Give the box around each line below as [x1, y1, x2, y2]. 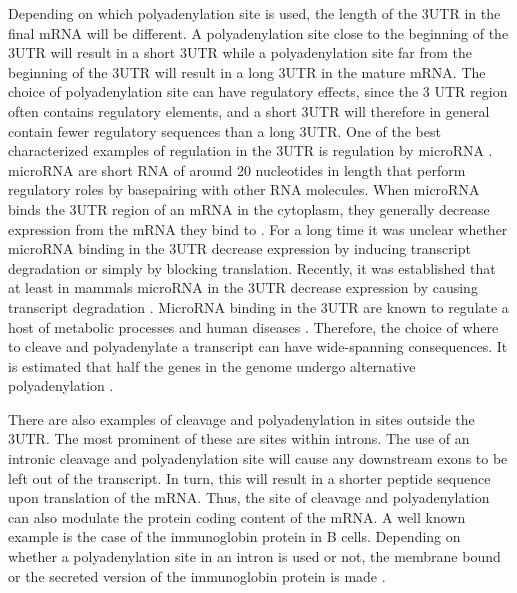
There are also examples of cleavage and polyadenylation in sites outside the [8, 408, 475, 429]
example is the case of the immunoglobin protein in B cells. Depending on [8, 526, 461, 547]
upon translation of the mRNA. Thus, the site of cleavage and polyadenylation [8, 487, 490, 508]
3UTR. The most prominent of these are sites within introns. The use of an [8, 428, 470, 449]
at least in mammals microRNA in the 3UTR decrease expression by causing [8, 277, 478, 298]
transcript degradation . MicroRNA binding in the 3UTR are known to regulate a [8, 296, 509, 317]
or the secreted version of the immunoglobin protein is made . [8, 565, 386, 586]
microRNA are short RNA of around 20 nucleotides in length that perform [8, 159, 466, 180]
